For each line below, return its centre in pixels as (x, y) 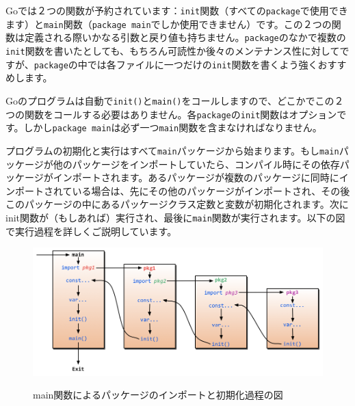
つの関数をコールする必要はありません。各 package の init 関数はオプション (171, 114)
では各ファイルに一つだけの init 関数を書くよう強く (202, 64)
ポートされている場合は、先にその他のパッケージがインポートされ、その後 (182, 190)
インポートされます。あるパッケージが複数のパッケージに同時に (196, 177)
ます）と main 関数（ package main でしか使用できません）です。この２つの (169, 24)
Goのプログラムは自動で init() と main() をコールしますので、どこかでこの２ (175, 100)
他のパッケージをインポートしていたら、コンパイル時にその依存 (196, 164)
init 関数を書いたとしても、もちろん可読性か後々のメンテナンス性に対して (173, 50)
